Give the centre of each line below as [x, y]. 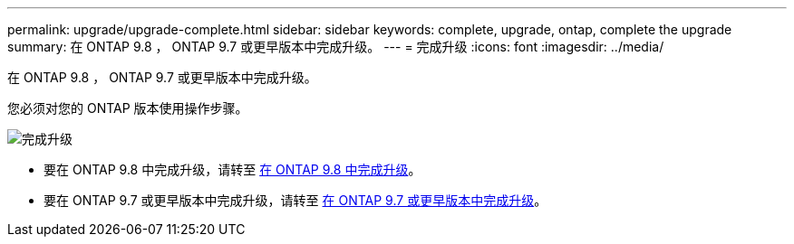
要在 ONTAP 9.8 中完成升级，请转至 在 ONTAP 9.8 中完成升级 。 [232, 169]
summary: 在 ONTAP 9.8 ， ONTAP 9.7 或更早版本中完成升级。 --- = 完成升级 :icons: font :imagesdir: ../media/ [336, 47]
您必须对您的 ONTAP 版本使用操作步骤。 [128, 108]
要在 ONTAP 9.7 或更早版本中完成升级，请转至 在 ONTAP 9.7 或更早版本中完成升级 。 [295, 200]
